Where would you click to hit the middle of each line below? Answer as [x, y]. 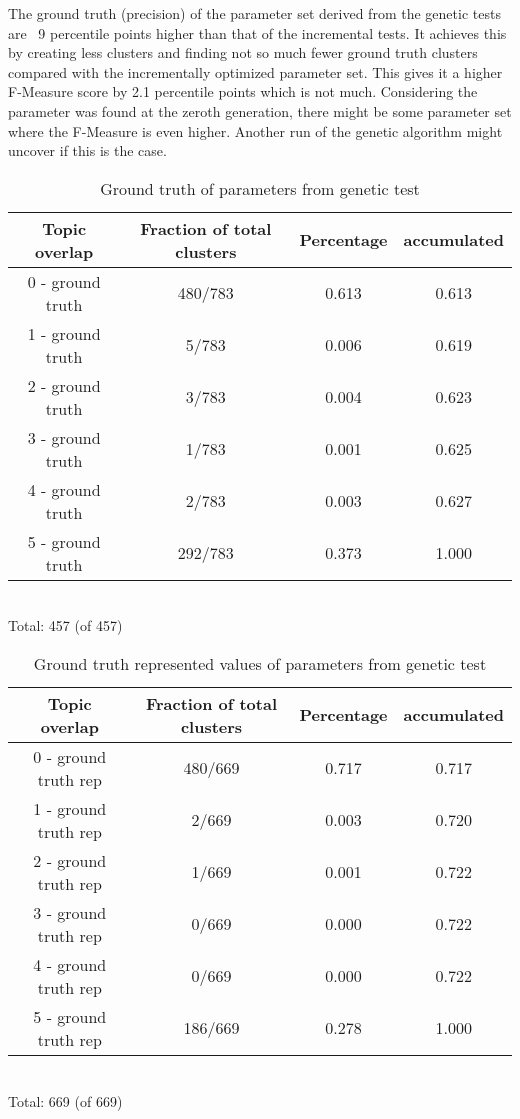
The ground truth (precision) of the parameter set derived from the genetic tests [254, 13]
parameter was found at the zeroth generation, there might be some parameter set [260, 110]
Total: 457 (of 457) [65, 625]
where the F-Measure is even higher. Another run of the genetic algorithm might [255, 130]
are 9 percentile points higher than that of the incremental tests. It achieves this [257, 32]
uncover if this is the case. [87, 150]
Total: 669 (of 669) [65, 1100]
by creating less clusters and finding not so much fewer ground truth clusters [243, 52]
